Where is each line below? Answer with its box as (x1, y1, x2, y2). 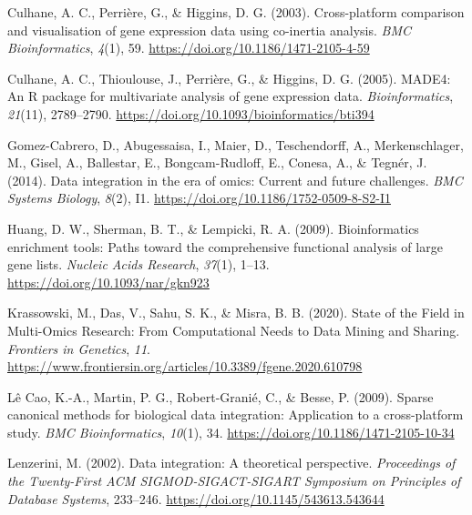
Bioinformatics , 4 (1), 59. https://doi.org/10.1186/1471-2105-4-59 (7, 38, 370, 57)
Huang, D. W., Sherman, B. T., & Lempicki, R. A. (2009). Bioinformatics (7, 218, 419, 237)
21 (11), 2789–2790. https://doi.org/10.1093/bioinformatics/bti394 (7, 104, 375, 123)
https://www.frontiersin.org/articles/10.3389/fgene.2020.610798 (7, 357, 363, 376)
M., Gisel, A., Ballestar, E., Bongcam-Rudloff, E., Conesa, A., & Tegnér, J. (7, 153, 427, 172)
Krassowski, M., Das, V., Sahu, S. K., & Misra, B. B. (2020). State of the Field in (7, 303, 465, 322)
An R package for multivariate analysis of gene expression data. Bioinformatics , (7, 86, 454, 106)
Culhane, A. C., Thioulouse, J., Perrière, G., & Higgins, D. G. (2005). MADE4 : (7, 68, 451, 87)
